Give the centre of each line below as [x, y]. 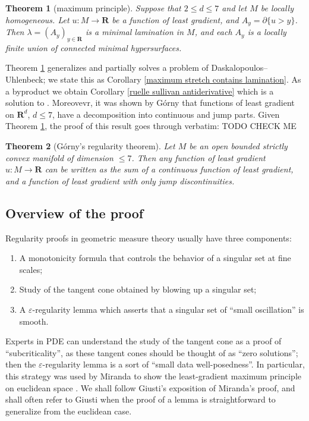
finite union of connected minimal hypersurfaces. [94, 47]
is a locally [267, 32]
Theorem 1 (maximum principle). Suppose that [93, 8]
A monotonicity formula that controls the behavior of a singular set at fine [155, 258]
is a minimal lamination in [135, 32]
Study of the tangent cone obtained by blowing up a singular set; [138, 289]
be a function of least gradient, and [175, 19]
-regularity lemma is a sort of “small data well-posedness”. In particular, [174, 364]
